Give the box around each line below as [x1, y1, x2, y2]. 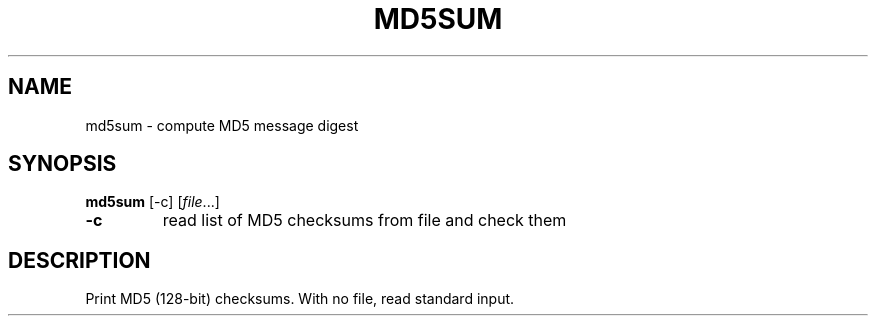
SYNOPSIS [8, 151, 117, 177]
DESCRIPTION [8, 247, 151, 273]
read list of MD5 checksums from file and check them [162, 210, 567, 231]
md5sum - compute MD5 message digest [85, 116, 359, 134]
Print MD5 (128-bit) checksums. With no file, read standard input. [85, 290, 515, 308]
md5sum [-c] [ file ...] [85, 193, 220, 211]
